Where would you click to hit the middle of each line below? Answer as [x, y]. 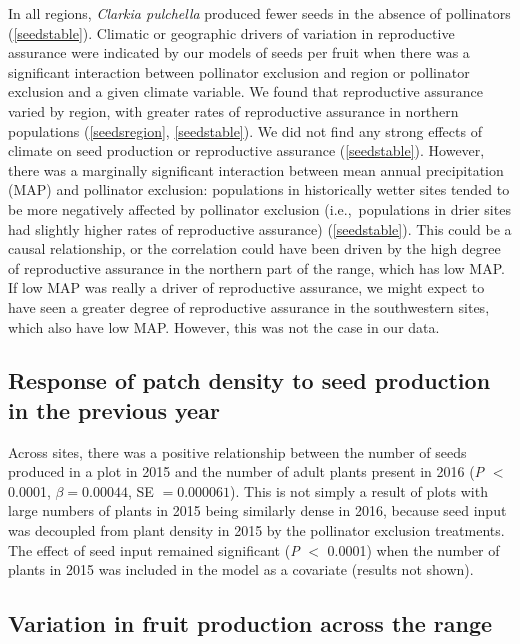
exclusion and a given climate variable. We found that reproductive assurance [245, 91]
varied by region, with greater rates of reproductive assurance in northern [233, 110]
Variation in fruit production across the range [250, 623]
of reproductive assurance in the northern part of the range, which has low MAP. [256, 267]
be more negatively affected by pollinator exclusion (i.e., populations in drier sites [259, 208]
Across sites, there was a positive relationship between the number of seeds [237, 451]
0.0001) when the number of [413, 549]
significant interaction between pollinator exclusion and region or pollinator [239, 71]
